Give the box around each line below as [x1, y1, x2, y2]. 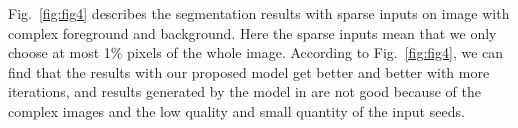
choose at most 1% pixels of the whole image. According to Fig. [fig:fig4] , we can [8, 42, 504, 63]
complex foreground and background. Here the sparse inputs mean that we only [8, 22, 497, 43]
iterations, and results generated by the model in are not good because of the [8, 81, 481, 102]
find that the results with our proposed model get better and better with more [8, 61, 490, 82]
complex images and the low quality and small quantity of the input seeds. [8, 100, 465, 121]
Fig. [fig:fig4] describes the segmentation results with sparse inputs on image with [8, 3, 510, 23]
